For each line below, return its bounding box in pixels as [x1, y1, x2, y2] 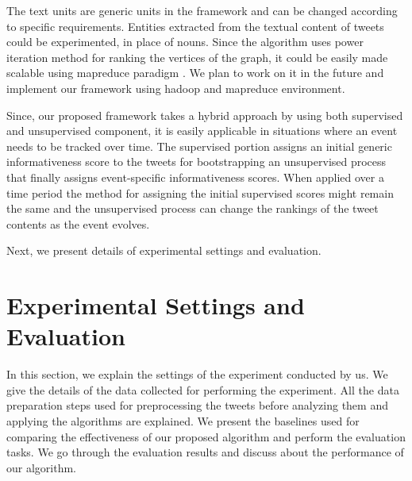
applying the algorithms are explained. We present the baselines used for [6, 413, 360, 429]
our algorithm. [6, 459, 76, 475]
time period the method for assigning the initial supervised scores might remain [6, 184, 394, 201]
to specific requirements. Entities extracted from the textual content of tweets [6, 17, 384, 34]
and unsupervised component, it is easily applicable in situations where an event [6, 122, 398, 139]
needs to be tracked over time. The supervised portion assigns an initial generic [6, 137, 392, 154]
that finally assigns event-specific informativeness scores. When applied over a [6, 168, 384, 185]
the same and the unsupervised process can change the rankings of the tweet [6, 200, 379, 217]
